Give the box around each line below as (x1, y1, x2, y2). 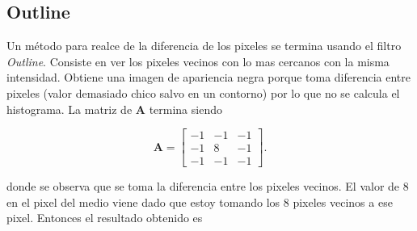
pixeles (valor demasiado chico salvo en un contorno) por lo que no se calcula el (6, 84, 400, 101)
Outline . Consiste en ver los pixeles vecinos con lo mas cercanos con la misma (6, 52, 390, 69)
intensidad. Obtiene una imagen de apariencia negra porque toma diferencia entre (6, 69, 411, 86)
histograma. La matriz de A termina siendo (6, 100, 222, 117)
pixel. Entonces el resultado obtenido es (6, 209, 203, 226)
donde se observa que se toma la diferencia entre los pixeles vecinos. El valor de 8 (6, 178, 409, 195)
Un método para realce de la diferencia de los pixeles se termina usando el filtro (6, 37, 402, 54)
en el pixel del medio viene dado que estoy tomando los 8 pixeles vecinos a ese (6, 193, 393, 210)
